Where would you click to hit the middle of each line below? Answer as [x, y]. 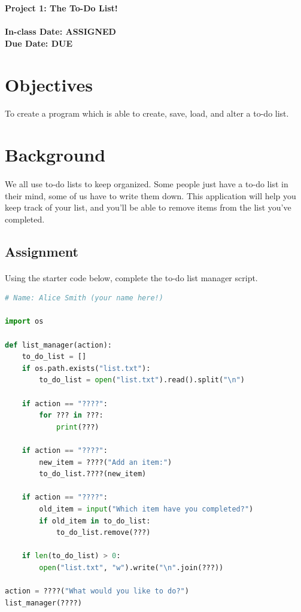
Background [55, 155]
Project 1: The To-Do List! [61, 8]
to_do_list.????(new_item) [93, 474]
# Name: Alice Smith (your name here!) [84, 298]
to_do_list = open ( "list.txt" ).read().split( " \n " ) [142, 380]
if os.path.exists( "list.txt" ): [86, 368]
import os [24, 322]
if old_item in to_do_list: [95, 521]
